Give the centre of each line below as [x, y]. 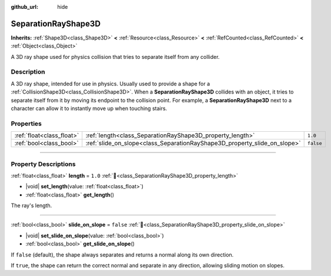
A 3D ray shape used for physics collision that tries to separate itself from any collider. [115, 56]
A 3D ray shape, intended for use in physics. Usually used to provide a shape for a [111, 84]
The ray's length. [31, 205]
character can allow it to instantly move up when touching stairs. [89, 108]
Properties [26, 124]
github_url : [24, 7]
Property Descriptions [43, 164]
